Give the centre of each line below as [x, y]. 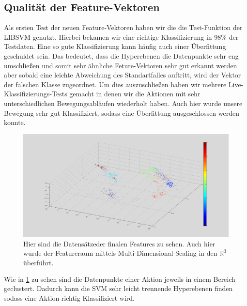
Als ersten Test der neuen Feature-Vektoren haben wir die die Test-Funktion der [123, 27]
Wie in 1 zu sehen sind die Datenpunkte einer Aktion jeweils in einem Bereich [120, 279]
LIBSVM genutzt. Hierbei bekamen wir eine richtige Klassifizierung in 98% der [121, 37]
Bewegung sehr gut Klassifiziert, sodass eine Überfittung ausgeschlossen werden [122, 113]
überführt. [39, 262]
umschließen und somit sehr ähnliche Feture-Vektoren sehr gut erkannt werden [121, 65]
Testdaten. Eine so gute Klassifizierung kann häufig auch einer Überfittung [115, 46]
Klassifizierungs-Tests [36, 94]
